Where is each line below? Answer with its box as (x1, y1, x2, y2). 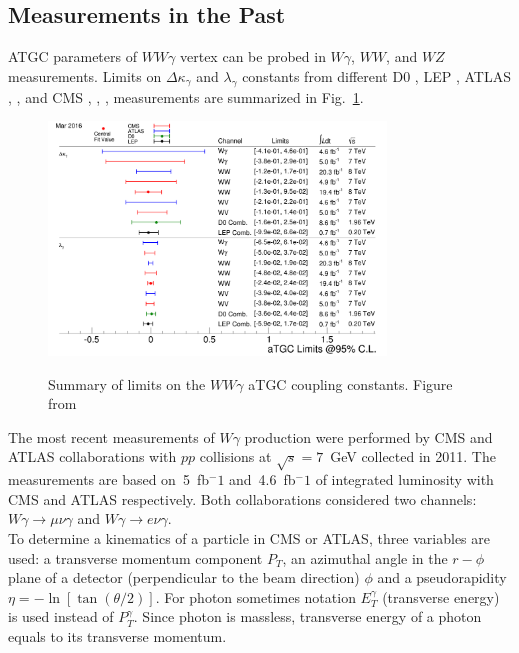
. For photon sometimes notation (155, 586, 356, 607)
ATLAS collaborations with (8, 446, 177, 467)
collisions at (199, 446, 272, 467)
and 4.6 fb (229, 469, 296, 490)
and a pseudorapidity (377, 567, 507, 588)
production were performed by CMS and (244, 426, 493, 447)
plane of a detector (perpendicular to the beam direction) (8, 567, 360, 588)
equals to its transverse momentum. (8, 625, 227, 646)
